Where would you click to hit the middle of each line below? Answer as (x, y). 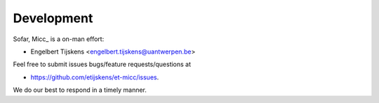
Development (53, 18)
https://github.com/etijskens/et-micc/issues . (95, 77)
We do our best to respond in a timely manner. (80, 90)
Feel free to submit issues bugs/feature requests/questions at (102, 64)
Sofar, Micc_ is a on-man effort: (59, 39)
